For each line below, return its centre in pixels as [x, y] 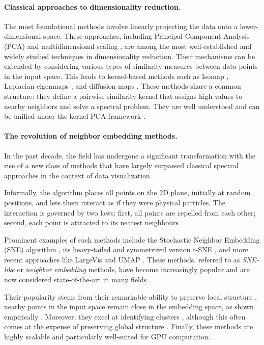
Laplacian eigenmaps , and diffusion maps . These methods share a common [123, 86]
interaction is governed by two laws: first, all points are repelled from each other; [130, 212]
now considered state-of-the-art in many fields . [78, 280]
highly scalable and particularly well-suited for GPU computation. [107, 337]
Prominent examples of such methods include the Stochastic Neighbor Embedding [132, 239]
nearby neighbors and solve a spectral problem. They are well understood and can [132, 106]
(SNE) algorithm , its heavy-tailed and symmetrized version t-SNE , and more [126, 249]
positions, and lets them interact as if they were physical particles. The [115, 202]
